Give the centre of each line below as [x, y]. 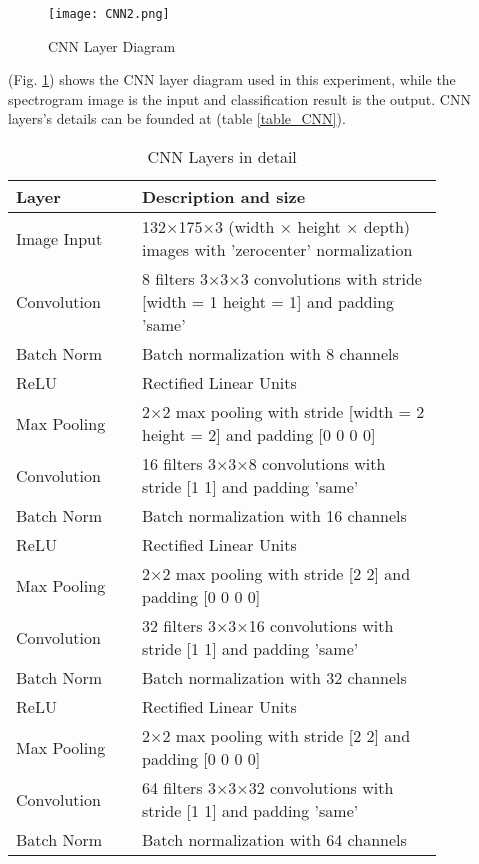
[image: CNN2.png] [109, 14]
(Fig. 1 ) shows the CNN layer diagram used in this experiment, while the [232, 79]
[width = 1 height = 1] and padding [268, 302]
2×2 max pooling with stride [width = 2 [283, 412]
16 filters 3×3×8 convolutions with [263, 464]
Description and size [223, 197]
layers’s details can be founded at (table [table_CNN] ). [177, 118]
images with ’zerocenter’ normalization [277, 250]
